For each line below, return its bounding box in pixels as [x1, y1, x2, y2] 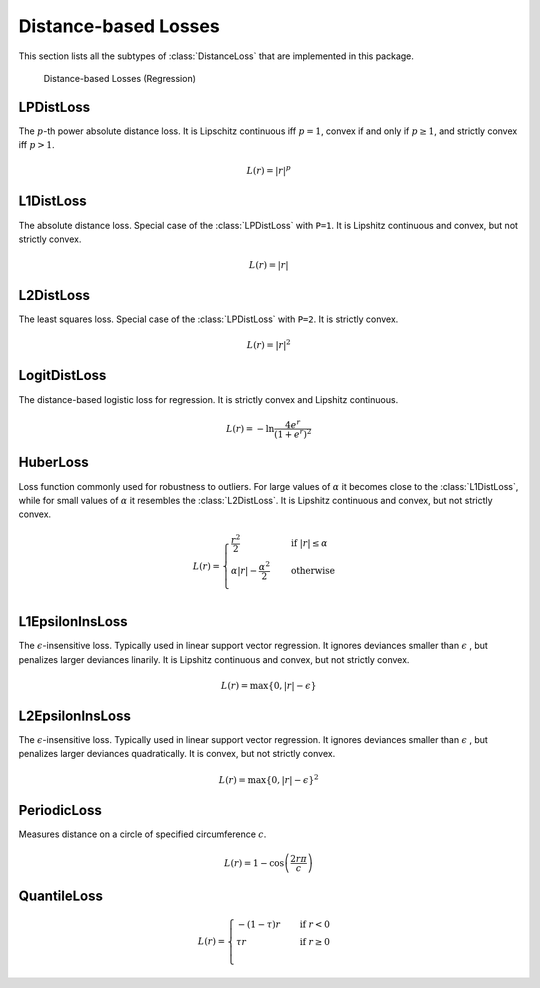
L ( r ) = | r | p [246, 163, 292, 177]
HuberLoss [18, 454, 89, 471]
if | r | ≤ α [290, 538, 329, 549]
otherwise [290, 565, 335, 576]
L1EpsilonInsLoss [18, 613, 129, 630]
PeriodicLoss [18, 801, 102, 819]
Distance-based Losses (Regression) [43, 72, 197, 84]
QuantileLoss [18, 888, 104, 905]
